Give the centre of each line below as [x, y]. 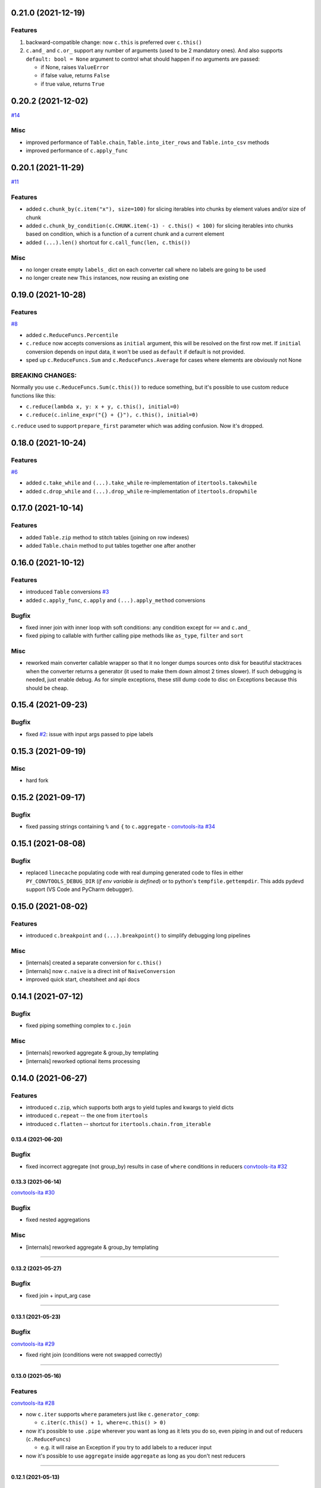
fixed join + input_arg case [58, 1295]
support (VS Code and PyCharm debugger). [80, 889]
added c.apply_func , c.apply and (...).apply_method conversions [116, 600]
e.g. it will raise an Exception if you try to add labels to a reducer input [126, 1448]
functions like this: [33, 395]
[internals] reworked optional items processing [83, 1061]
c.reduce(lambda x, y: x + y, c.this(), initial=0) [103, 407]
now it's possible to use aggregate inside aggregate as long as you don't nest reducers [136, 1456]
